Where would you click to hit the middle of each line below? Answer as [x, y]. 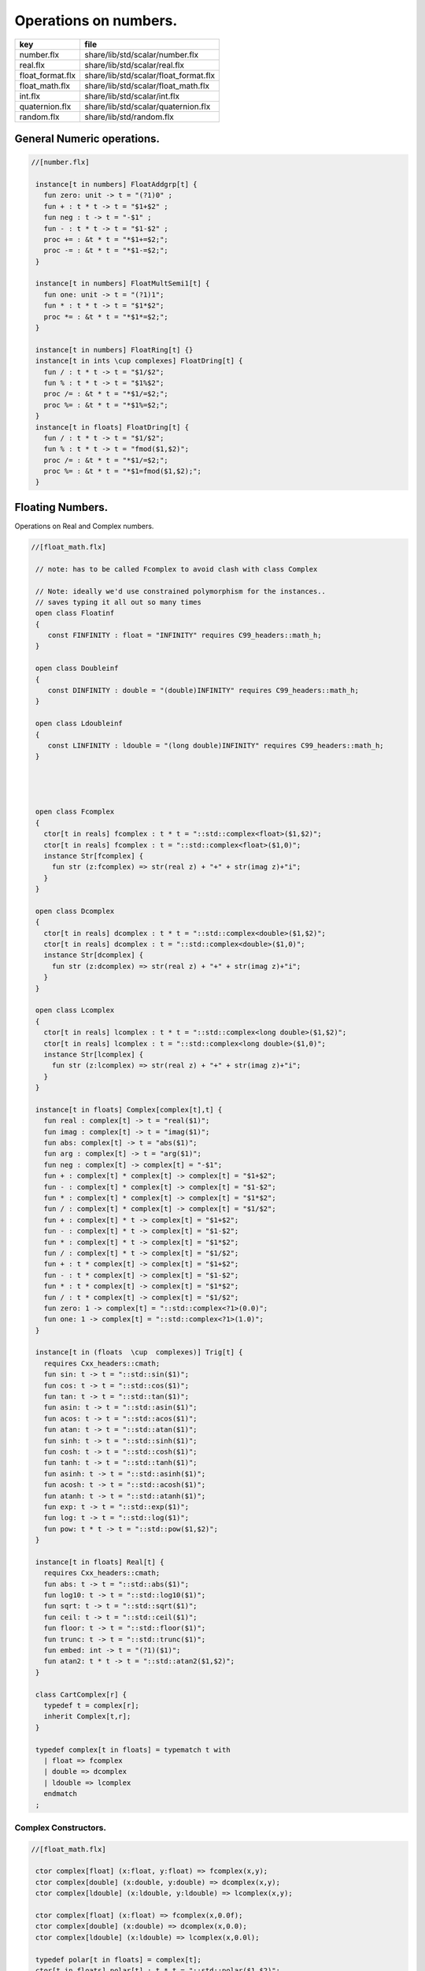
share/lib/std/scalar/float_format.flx [150, 75]
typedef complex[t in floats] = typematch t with [133, 1749]
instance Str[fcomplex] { [94, 856]
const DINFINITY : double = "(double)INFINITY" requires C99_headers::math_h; [203, 691]
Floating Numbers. [61, 507]
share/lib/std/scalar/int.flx [132, 96]
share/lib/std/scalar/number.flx [141, 54]
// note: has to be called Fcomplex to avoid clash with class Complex [177, 569]
